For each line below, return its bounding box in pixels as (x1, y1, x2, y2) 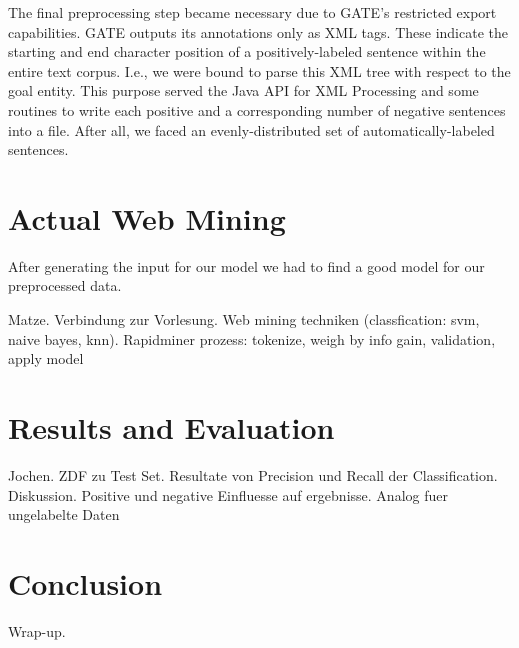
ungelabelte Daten (8, 504, 120, 525)
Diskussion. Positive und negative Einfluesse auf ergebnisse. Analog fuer (8, 484, 448, 505)
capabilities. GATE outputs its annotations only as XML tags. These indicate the (8, 21, 508, 42)
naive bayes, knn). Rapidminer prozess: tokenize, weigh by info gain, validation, (8, 328, 496, 349)
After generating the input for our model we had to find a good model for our (8, 255, 485, 276)
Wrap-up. (8, 620, 66, 641)
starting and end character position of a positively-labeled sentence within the (8, 41, 486, 62)
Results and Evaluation (8, 407, 335, 448)
